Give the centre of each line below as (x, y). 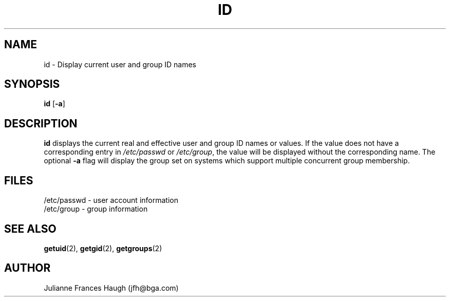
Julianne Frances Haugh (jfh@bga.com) (111, 288)
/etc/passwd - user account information (111, 200)
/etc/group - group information (96, 209)
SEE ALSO (30, 229)
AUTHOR (27, 268)
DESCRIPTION (41, 123)
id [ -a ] (54, 104)
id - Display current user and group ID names (120, 64)
